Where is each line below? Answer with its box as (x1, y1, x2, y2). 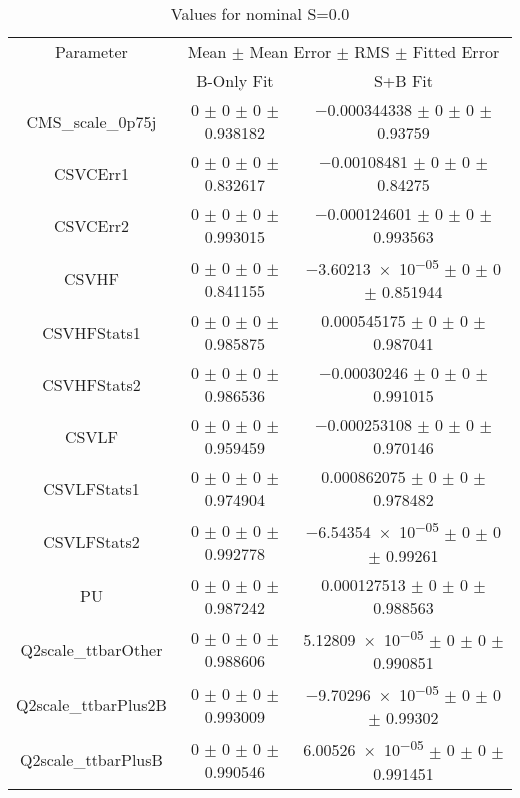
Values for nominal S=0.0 (170, 2, 350, 25)
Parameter (55, 40, 128, 63)
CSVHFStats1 (42, 320, 141, 344)
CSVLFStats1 (43, 476, 140, 500)
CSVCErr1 (53, 161, 129, 185)
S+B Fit (373, 69, 434, 92)
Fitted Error (412, 40, 500, 63)
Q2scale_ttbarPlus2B (16, 693, 167, 717)
